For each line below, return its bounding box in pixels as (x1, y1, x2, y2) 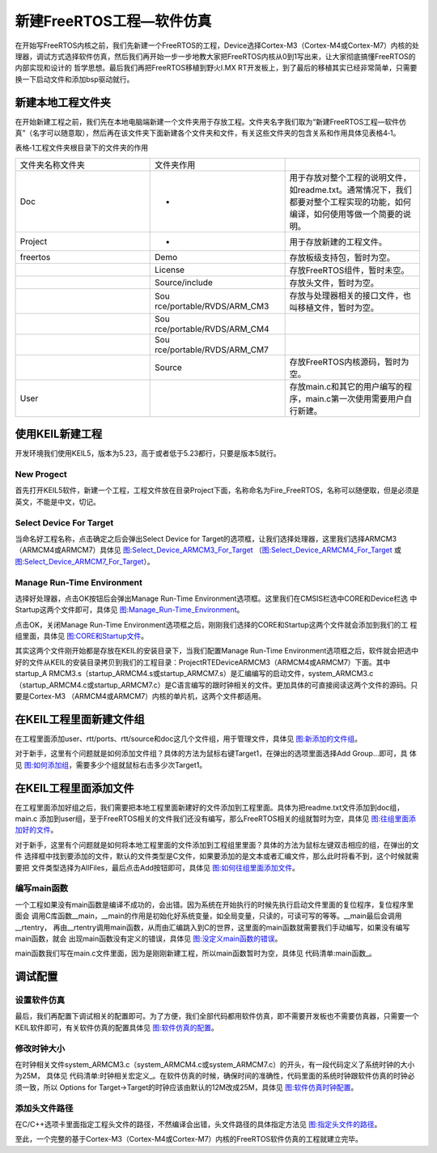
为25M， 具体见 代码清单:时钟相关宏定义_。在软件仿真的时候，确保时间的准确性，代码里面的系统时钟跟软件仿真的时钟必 (15, 1071, 415, 1081)
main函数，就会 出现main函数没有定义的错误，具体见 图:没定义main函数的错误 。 (15, 934, 282, 943)
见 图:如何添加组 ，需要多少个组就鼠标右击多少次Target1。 (15, 759, 206, 769)
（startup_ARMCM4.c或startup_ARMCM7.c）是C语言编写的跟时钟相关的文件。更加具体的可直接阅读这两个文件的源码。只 (15, 680, 418, 690)
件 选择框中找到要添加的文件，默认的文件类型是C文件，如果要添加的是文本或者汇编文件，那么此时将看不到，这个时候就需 (15, 851, 420, 862)
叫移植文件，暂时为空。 (289, 302, 380, 313)
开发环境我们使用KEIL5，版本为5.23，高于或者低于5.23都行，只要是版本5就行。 (15, 449, 281, 458)
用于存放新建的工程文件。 (289, 236, 388, 247)
